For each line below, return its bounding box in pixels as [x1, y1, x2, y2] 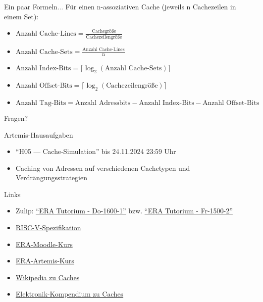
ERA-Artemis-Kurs [15, 255, 74, 266]
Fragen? [4, 112, 28, 123]
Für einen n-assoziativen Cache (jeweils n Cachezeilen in [65, 1, 236, 11]
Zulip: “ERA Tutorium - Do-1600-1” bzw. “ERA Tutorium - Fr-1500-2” [15, 205, 233, 216]
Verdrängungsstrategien [15, 172, 87, 183]
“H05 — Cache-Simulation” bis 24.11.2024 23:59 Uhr [15, 146, 176, 156]
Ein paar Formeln [4, 1, 57, 11]
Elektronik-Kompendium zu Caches [15, 289, 123, 299]
